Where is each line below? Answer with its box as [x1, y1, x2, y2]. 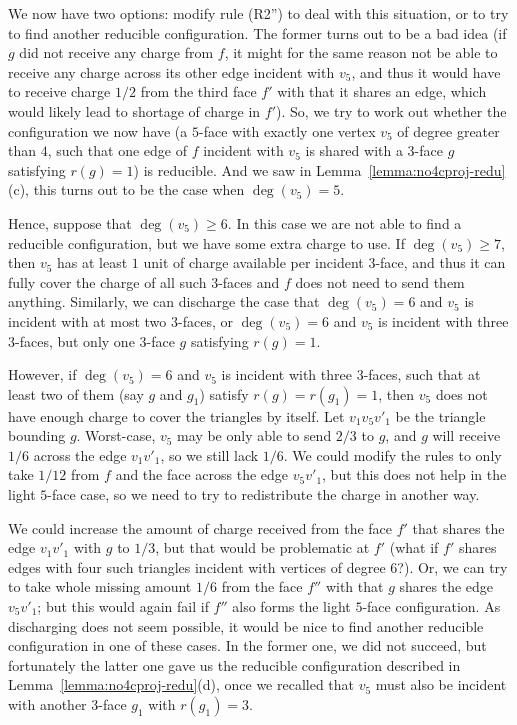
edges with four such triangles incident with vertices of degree [8, 556, 386, 577]
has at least [57, 252, 128, 273]
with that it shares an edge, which [277, 81, 487, 102]
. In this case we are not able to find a [227, 212, 462, 233]
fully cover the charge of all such [8, 271, 207, 292]
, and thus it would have [351, 61, 501, 82]
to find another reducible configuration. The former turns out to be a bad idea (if [8, 22, 507, 43]
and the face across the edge [115, 464, 289, 485]
